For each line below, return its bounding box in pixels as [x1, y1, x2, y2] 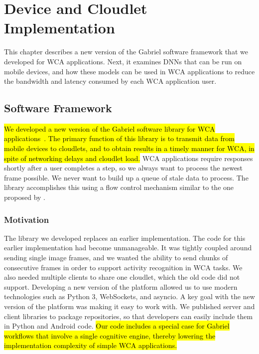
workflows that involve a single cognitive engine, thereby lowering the [4, 330, 216, 341]
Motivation [4, 213, 49, 225]
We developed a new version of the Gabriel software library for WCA [4, 123, 215, 134]
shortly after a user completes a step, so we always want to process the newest [4, 163, 243, 173]
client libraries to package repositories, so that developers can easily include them [4, 311, 253, 321]
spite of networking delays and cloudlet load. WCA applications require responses [4, 153, 253, 163]
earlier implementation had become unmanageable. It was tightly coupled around [4, 242, 252, 253]
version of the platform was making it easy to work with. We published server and [4, 301, 255, 312]
